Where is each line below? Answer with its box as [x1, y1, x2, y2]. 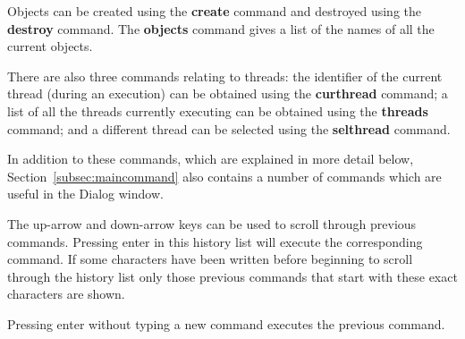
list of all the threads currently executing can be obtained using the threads [7, 101, 428, 120]
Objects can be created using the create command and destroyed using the [7, 2, 422, 20]
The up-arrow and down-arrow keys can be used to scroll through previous [7, 214, 417, 233]
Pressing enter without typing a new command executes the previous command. [7, 314, 445, 333]
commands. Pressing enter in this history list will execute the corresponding [7, 232, 423, 250]
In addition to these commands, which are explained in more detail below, [7, 149, 414, 168]
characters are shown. [7, 284, 125, 303]
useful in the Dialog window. [7, 184, 164, 203]
